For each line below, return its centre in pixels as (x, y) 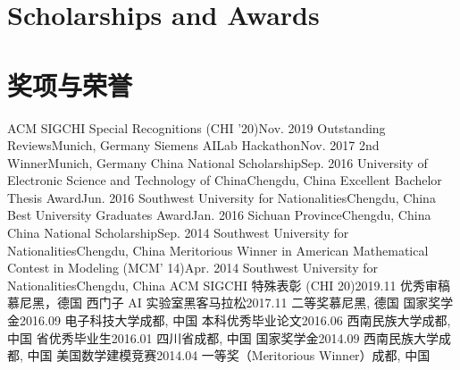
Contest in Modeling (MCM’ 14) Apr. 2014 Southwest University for (192, 268)
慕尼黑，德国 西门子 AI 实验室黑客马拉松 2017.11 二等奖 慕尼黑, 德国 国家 (218, 303)
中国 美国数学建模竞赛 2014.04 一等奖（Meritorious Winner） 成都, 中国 (229, 355)
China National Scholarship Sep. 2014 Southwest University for (178, 233)
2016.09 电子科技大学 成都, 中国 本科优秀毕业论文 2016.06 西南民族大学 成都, (235, 320)
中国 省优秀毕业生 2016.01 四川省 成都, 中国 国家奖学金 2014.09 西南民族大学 (223, 337)
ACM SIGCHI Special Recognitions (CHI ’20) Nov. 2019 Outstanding (197, 127)
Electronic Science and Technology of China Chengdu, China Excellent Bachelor (225, 180)
